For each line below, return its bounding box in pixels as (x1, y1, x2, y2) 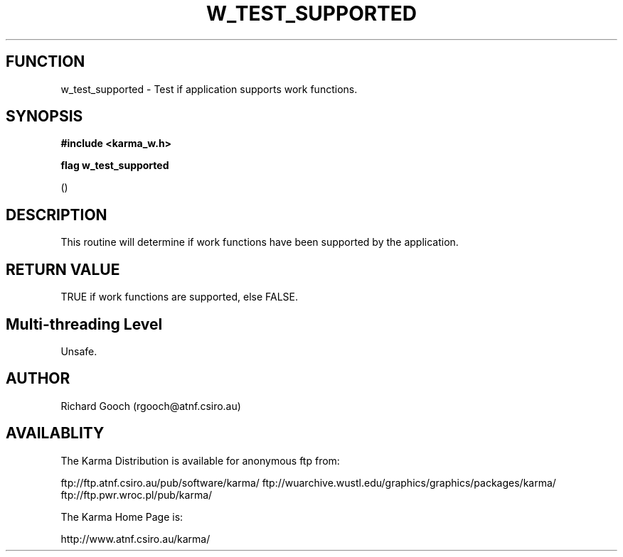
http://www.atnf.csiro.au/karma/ (60, 532, 211, 545)
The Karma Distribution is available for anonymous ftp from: (60, 454, 340, 467)
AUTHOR (6, 369, 70, 388)
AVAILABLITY (6, 424, 105, 443)
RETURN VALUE (6, 260, 120, 278)
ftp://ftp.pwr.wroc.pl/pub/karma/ (60, 488, 213, 501)
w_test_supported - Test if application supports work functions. (60, 82, 358, 95)
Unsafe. (60, 345, 97, 357)
